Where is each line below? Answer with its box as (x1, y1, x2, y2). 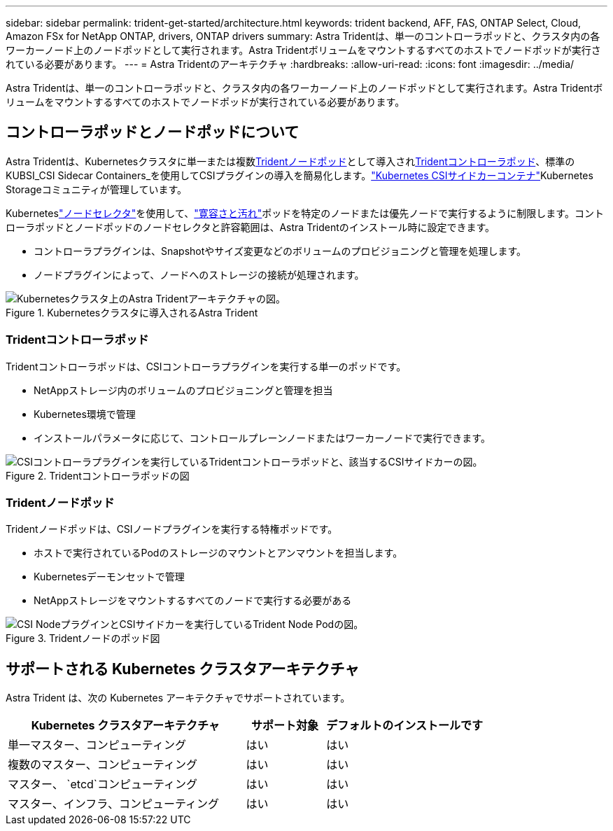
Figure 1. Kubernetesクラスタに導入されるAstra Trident (6, 306, 258, 319)
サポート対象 (251, 718, 318, 733)
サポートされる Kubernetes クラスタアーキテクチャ (6, 659, 360, 678)
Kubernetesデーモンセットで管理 (34, 571, 185, 583)
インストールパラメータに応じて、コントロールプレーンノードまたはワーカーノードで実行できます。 (34, 431, 491, 444)
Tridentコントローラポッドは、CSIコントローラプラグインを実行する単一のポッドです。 (6, 360, 407, 372)
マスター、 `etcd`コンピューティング (8, 777, 198, 792)
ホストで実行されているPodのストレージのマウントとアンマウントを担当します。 (34, 547, 403, 559)
